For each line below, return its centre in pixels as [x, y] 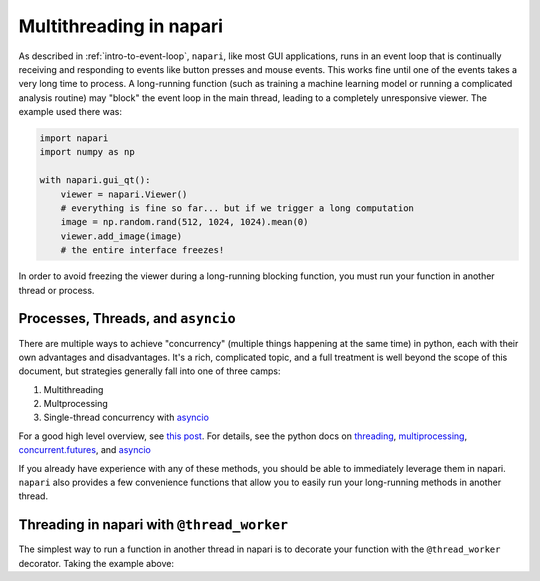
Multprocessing [76, 404]
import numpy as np [87, 152]
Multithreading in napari [121, 26]
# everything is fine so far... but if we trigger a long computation [237, 208]
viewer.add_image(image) [121, 236]
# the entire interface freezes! [142, 250]
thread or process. [56, 290]
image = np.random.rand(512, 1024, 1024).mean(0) [184, 222]
